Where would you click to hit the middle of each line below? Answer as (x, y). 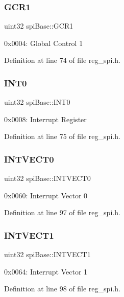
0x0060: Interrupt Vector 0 (46, 195)
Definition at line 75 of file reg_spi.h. (62, 136)
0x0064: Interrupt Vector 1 (46, 271)
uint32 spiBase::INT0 (37, 102)
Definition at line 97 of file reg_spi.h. (62, 212)
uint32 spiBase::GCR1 (39, 26)
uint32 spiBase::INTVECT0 (47, 178)
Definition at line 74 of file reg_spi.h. (62, 60)
